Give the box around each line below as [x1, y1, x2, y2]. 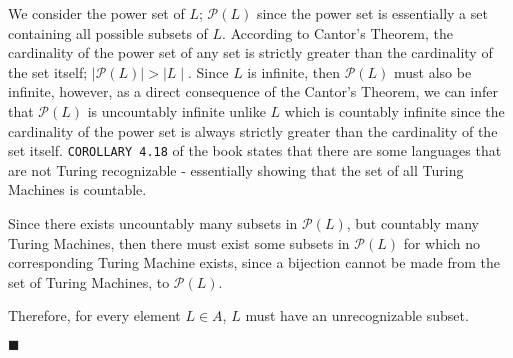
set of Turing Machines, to [8, 271, 170, 292]
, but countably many [346, 213, 479, 233]
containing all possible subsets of [8, 22, 208, 43]
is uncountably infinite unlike [87, 100, 266, 121]
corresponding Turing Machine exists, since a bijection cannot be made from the [8, 252, 501, 273]
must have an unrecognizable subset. [245, 305, 469, 326]
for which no [403, 232, 480, 253]
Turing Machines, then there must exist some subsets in [8, 232, 350, 253]
